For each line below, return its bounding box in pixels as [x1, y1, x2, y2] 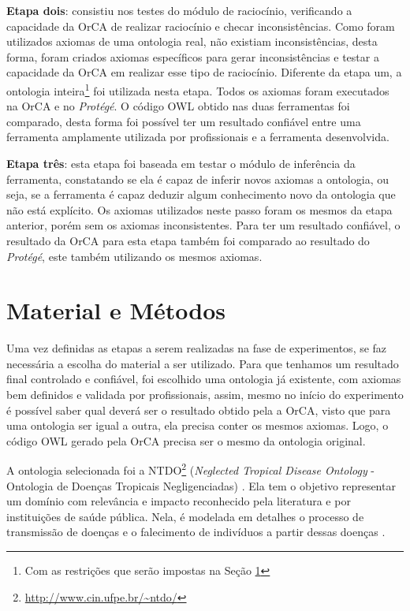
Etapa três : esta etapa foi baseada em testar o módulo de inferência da [6, 155, 356, 171]
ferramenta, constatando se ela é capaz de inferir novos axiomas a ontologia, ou [6, 170, 389, 187]
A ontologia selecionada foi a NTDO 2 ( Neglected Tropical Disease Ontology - [6, 460, 375, 479]
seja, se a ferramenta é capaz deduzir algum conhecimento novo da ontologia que [6, 186, 396, 203]
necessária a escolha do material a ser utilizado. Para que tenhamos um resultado [6, 355, 399, 371]
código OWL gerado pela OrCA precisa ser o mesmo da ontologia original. [6, 432, 366, 449]
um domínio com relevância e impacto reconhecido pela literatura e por [6, 493, 351, 509]
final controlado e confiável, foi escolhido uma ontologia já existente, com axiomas [6, 371, 401, 387]
